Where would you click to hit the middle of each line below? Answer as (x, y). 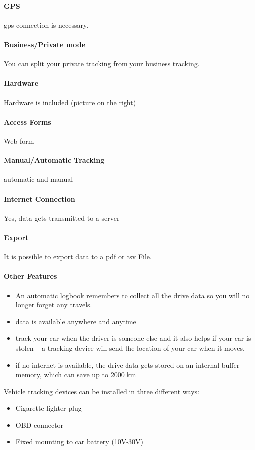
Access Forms (28, 121)
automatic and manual (39, 179)
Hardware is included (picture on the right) (70, 102)
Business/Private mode (45, 44)
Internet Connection (40, 199)
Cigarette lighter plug (49, 408)
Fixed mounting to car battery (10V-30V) (79, 441)
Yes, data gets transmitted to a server (62, 218)
